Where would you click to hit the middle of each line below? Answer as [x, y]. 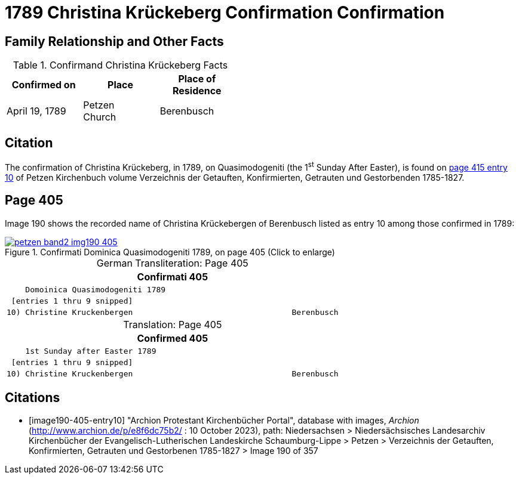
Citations [33, 397]
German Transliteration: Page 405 [172, 263]
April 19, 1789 [36, 111]
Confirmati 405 [173, 276]
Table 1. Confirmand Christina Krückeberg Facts [120, 65]
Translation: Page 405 [173, 324]
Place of [197, 79]
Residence [197, 91]
